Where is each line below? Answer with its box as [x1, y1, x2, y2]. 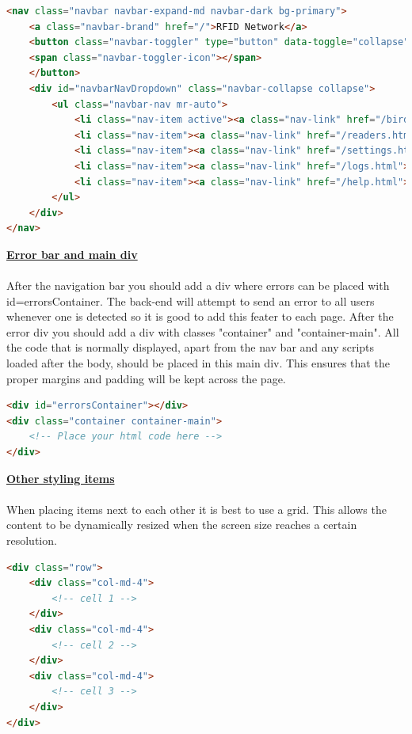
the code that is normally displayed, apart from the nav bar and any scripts [6, 339, 375, 356]
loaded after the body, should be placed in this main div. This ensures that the [6, 355, 390, 371]
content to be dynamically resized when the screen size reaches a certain [6, 516, 357, 533]
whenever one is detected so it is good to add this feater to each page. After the [6, 308, 394, 325]
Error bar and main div [6, 245, 138, 262]
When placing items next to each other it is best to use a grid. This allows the [6, 500, 387, 517]
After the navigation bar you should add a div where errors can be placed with [6, 277, 390, 294]
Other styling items [6, 470, 115, 486]
